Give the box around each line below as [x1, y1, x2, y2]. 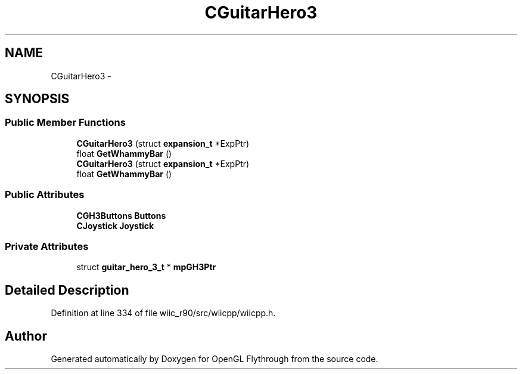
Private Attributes [5, 240, 89, 252]
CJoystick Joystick [76, 220, 154, 231]
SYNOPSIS [5, 91, 70, 107]
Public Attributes [5, 188, 85, 201]
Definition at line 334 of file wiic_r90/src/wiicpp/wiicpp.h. [51, 308, 276, 319]
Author [5, 328, 47, 344]
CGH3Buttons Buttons [76, 210, 166, 221]
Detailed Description [5, 282, 129, 298]
